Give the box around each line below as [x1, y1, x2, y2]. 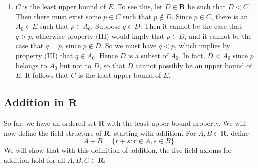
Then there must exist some [15, 11, 101, 21]
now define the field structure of [4, 127, 102, 138]
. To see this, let [113, 1, 163, 11]
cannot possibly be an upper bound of [135, 60, 252, 70]
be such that [187, 1, 226, 11]
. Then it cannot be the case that [140, 21, 242, 31]
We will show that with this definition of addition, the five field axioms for [4, 145, 232, 155]
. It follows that [21, 70, 69, 80]
